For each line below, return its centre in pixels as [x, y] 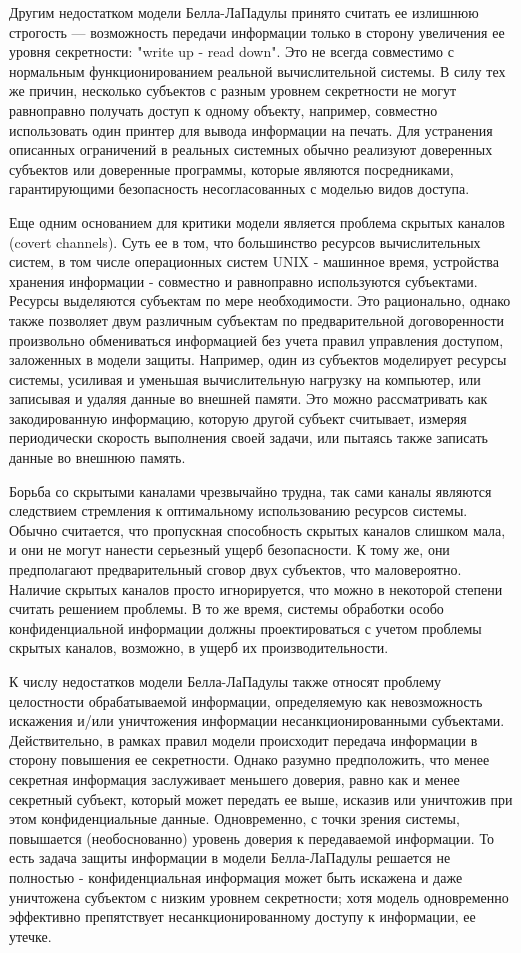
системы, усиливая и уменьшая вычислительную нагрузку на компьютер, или [245, 378]
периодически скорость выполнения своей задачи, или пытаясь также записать [248, 437]
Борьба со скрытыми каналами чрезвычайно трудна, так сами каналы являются [250, 490]
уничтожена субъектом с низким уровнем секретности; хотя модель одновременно [259, 896]
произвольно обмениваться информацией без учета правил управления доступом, [256, 339]
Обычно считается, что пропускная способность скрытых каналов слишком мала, [257, 529]
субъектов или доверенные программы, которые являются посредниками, [231, 168]
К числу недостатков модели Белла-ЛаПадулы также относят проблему [225, 681]
